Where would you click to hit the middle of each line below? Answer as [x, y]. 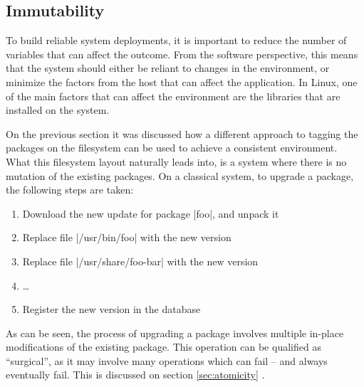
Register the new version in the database [111, 309]
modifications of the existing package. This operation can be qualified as [163, 347]
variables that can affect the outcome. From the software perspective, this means [182, 54]
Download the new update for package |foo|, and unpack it [151, 213]
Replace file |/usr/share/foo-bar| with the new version [140, 261]
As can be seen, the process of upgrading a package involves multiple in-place [175, 333]
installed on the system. [58, 110]
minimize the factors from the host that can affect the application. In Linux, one [182, 81]
